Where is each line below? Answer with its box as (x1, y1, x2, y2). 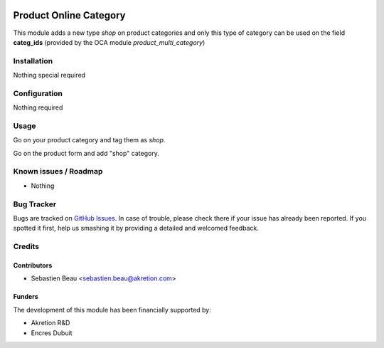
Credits (13, 242, 39, 252)
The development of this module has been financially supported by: (13, 305, 211, 314)
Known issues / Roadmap (13, 167, 103, 176)
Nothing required (13, 103, 63, 112)
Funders (13, 292, 38, 301)
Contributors (13, 260, 53, 270)
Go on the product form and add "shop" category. (13, 149, 159, 157)
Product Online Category (13, 9, 126, 21)
